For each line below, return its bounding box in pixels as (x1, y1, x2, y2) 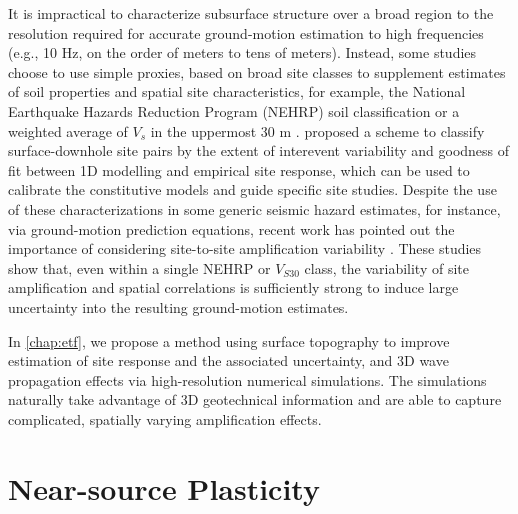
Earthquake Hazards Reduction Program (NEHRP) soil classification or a (8, 100, 460, 121)
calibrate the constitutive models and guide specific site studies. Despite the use (8, 179, 497, 200)
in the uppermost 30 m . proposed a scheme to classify (150, 120, 485, 141)
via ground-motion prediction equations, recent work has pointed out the (8, 218, 455, 239)
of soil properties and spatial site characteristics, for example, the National (8, 81, 466, 102)
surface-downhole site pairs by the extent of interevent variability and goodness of (8, 140, 510, 161)
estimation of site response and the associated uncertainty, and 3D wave (8, 350, 449, 371)
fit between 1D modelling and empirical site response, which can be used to (8, 159, 470, 180)
